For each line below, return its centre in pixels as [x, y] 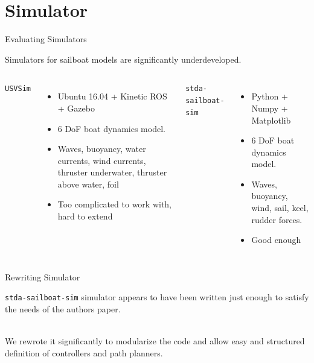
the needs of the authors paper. [63, 309]
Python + [270, 96]
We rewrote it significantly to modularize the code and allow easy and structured [155, 341]
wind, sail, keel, [280, 208]
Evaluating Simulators [46, 39]
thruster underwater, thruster [112, 172]
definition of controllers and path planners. [84, 352]
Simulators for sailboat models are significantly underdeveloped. [123, 59]
